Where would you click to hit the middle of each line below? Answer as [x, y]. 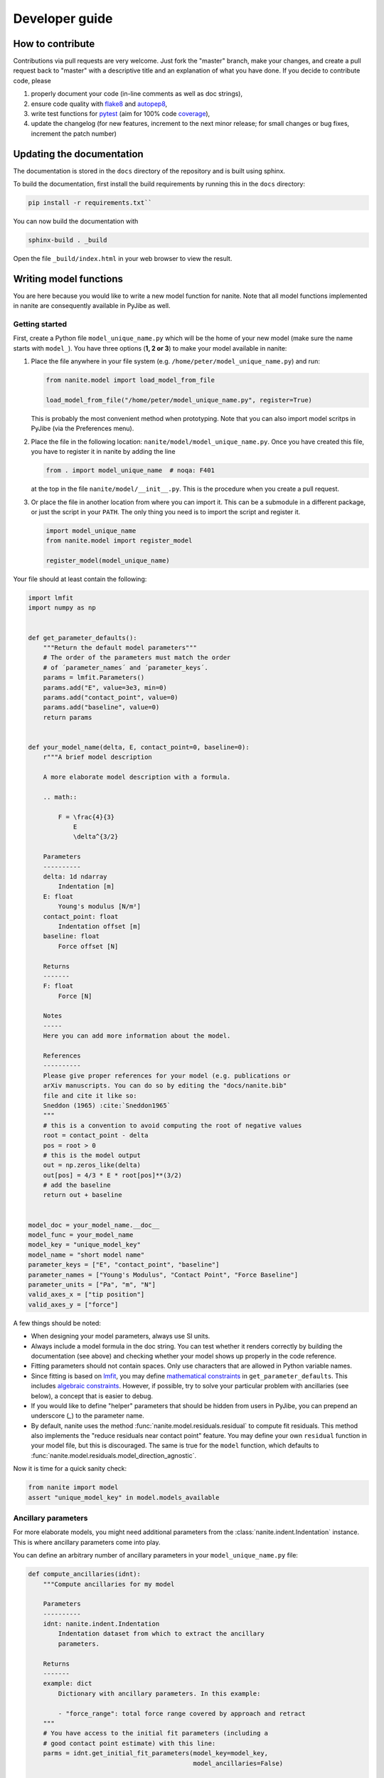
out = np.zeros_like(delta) [92, 1165]
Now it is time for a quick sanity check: [70, 1469]
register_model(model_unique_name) [108, 561]
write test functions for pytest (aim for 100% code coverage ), [121, 114]
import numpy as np [62, 608]
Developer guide [63, 18]
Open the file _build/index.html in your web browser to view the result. [123, 259]
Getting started [40, 324]
